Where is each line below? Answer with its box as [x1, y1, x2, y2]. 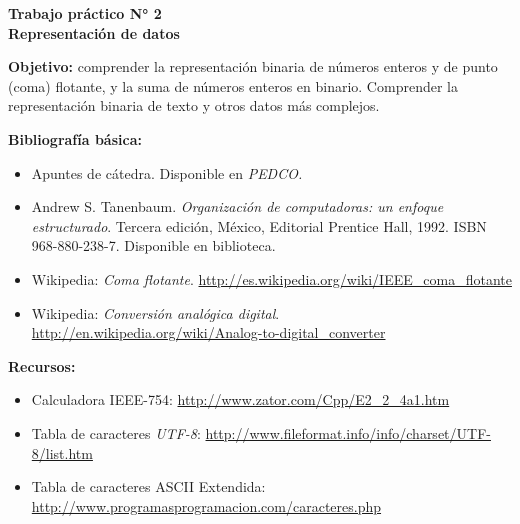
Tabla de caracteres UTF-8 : [31, 422, 201, 443]
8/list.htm [31, 442, 93, 463]
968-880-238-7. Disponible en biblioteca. [31, 235, 276, 256]
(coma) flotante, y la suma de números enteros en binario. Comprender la [8, 75, 458, 96]
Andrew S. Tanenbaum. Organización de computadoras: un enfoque [31, 196, 444, 217]
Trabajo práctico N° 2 [8, 3, 162, 23]
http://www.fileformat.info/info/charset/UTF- [205, 422, 491, 443]
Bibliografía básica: [8, 128, 142, 149]
